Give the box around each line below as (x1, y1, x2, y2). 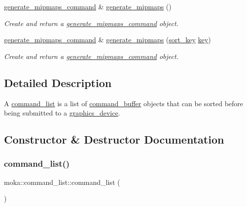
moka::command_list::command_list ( (4, 177, 120, 187)
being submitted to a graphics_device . (4, 108, 120, 118)
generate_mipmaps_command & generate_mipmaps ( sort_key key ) (4, 34, 211, 45)
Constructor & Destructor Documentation (4, 132, 224, 147)
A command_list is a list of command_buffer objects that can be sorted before (4, 98, 244, 108)
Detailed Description (4, 75, 112, 90)
